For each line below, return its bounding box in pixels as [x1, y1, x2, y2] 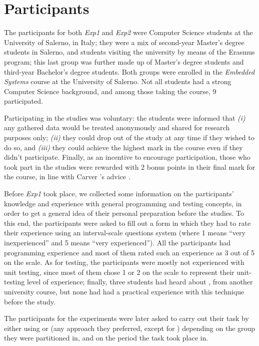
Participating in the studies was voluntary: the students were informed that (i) [4, 112, 245, 123]
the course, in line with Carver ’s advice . [4, 171, 130, 182]
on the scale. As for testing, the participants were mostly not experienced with [4, 257, 244, 267]
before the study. [4, 296, 55, 306]
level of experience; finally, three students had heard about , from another [26, 276, 253, 287]
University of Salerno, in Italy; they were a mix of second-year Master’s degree [4, 37, 244, 47]
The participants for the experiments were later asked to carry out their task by [4, 313, 249, 323]
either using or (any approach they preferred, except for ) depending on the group [4, 322, 255, 333]
